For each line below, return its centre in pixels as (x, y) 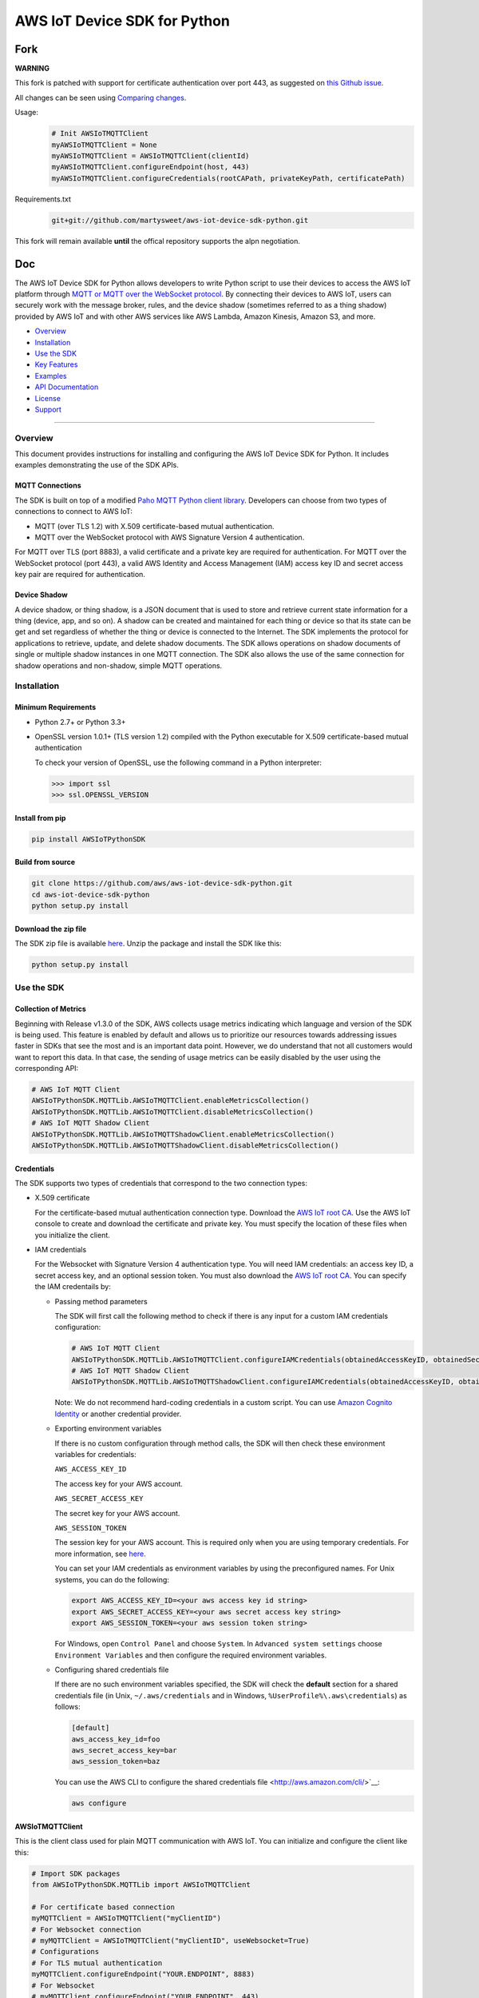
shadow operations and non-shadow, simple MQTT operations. (119, 665)
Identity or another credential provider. (118, 1414)
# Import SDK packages (76, 1873)
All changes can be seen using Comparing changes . (101, 98)
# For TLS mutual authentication (97, 1963)
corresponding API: (47, 1069)
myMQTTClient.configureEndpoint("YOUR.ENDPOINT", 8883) (143, 1974)
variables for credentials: (95, 1454)
